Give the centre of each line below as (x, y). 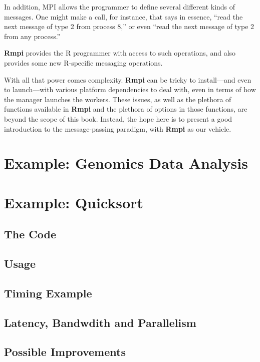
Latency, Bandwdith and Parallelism (100, 322)
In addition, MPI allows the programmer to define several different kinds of (120, 7)
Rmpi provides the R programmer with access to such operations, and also (120, 53)
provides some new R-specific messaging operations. (83, 62)
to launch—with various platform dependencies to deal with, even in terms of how (130, 89)
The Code (30, 234)
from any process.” (32, 36)
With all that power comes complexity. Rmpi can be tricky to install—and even (128, 79)
